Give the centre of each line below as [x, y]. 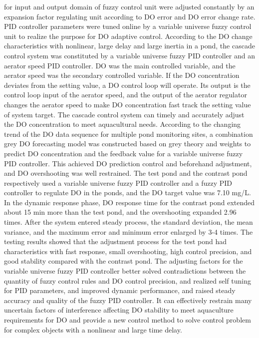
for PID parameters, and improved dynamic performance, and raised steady [120, 290]
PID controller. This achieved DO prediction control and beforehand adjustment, [128, 163]
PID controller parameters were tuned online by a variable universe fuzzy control [128, 26]
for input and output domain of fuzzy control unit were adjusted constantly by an [129, 6]
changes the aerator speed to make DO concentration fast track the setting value [128, 104]
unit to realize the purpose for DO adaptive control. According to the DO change [128, 36]
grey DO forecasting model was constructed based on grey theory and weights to [128, 144]
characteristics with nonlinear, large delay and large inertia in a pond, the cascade [129, 46]
